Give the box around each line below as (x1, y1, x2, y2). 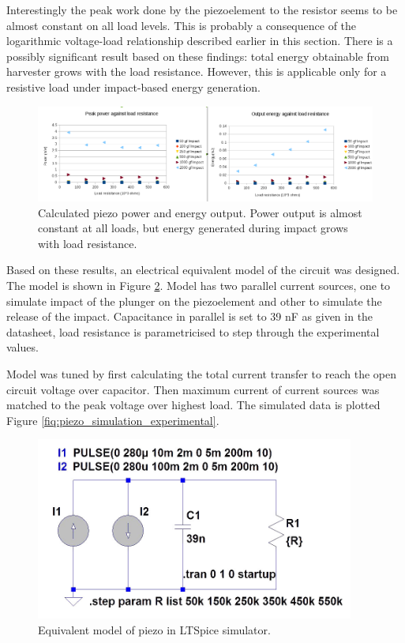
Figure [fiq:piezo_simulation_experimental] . (6, 412, 219, 428)
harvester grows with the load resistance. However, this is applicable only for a (6, 63, 387, 80)
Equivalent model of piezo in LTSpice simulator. (38, 621, 271, 637)
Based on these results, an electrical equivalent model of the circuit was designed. (6, 261, 400, 278)
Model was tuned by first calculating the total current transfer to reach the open (6, 365, 396, 382)
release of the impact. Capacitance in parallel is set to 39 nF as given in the (6, 308, 373, 325)
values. (6, 339, 39, 355)
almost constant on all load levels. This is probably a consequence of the (6, 17, 357, 33)
